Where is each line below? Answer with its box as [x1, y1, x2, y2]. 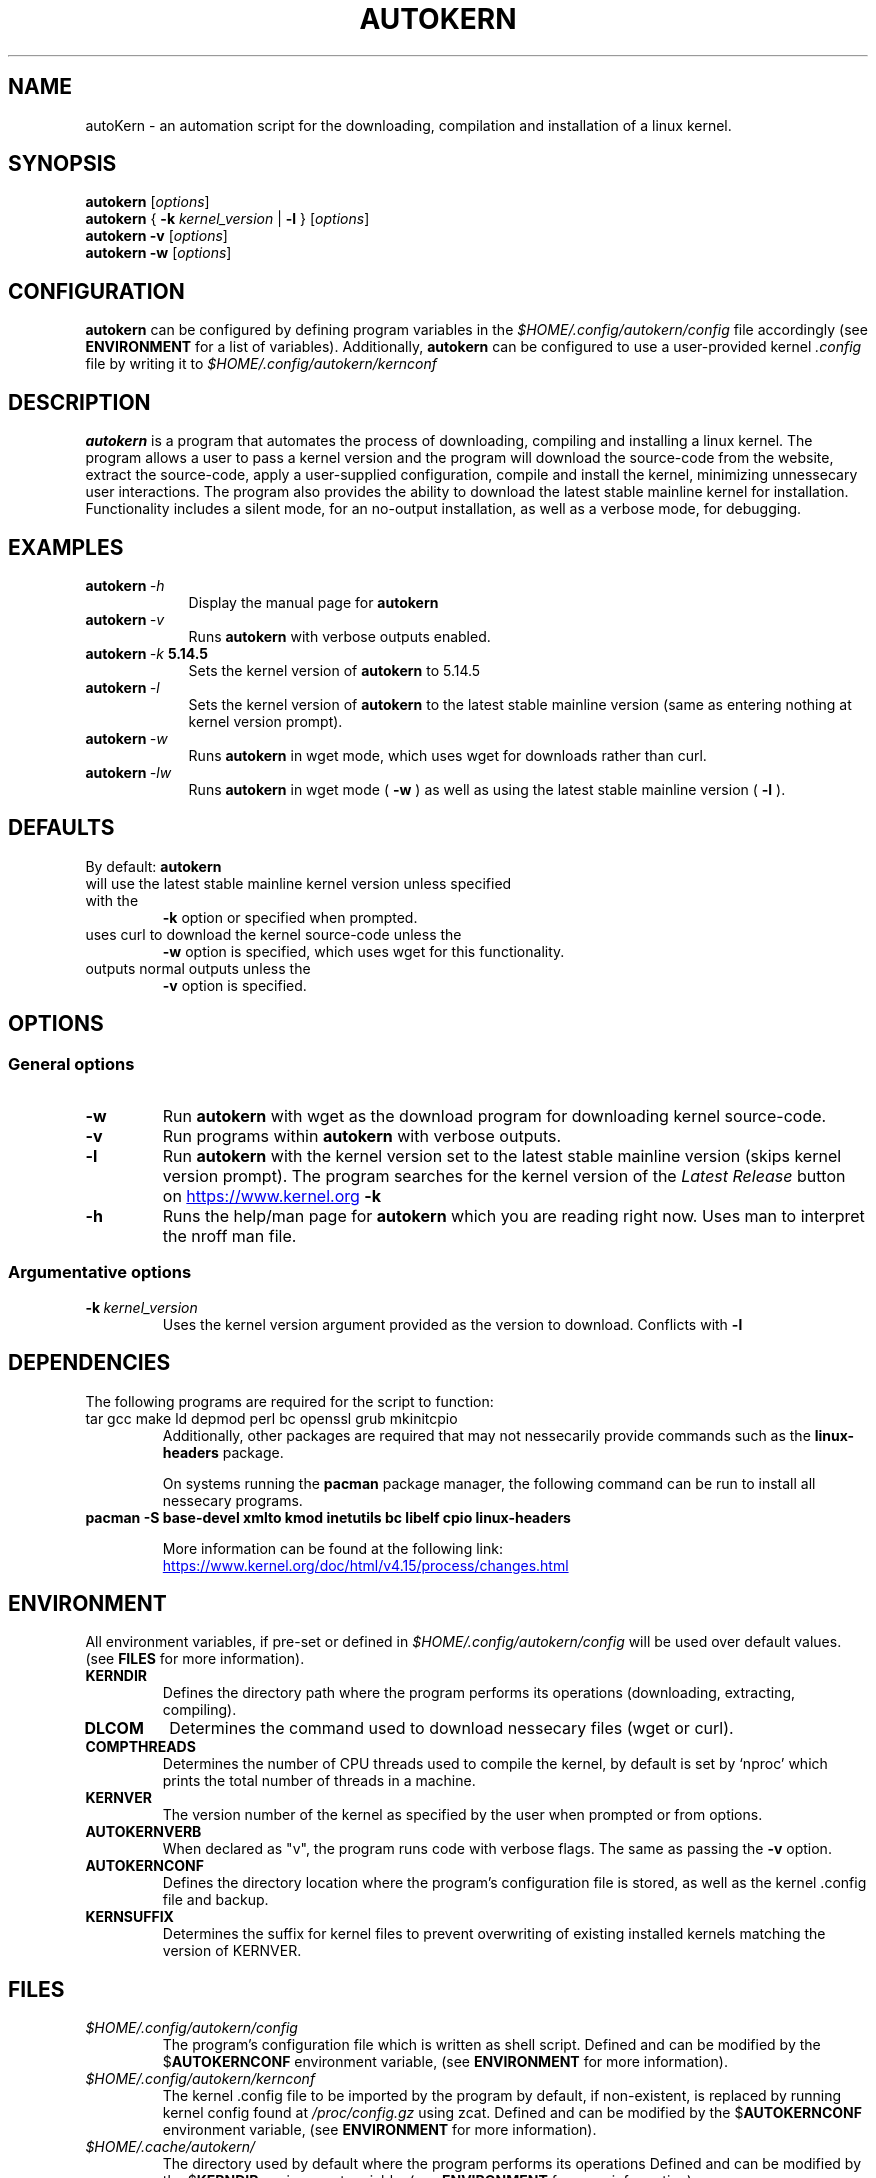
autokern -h [85, 576, 165, 594]
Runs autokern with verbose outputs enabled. [188, 627, 491, 645]
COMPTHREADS [85, 1738, 196, 1756]
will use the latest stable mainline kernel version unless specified [85, 874, 512, 892]
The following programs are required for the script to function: [85, 1392, 494, 1410]
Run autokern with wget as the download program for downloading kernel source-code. [162, 1106, 827, 1127]
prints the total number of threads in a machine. [162, 1772, 476, 1790]
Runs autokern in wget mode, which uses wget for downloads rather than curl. [188, 746, 707, 764]
